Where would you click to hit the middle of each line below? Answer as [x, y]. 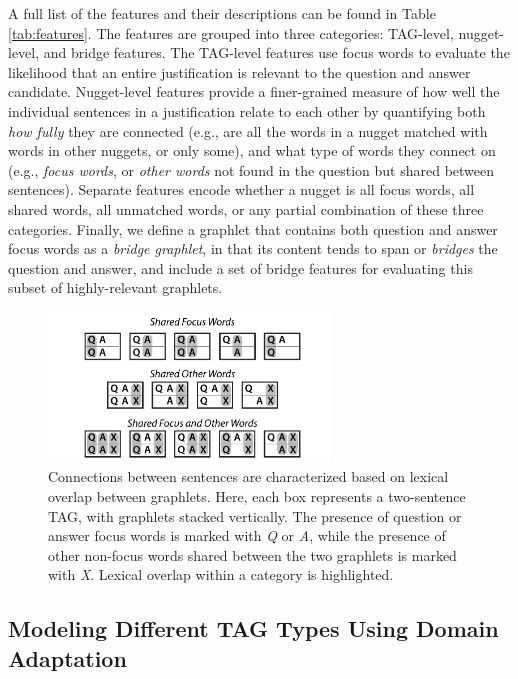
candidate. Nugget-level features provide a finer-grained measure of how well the [254, 91]
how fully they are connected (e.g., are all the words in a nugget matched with [248, 130]
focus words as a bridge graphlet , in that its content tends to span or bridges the [253, 248]
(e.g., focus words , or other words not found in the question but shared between [251, 169]
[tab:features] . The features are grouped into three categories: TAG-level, [231, 32]
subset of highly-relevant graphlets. [115, 287]
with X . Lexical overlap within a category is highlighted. [221, 574]
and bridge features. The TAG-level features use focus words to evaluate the [276, 52]
